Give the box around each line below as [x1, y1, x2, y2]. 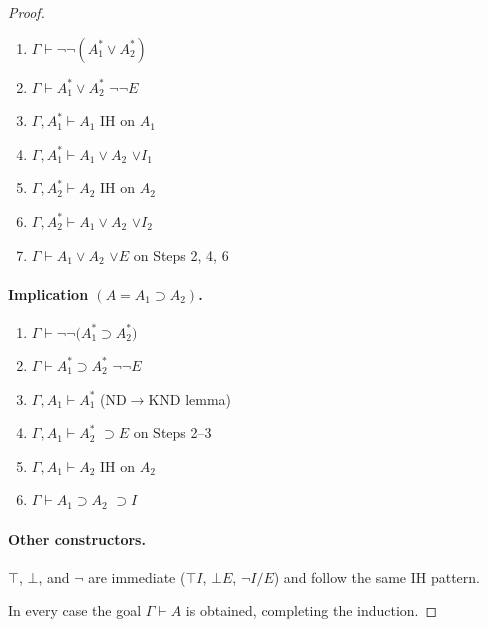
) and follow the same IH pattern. [273, 566, 480, 587]
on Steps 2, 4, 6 [133, 244, 229, 265]
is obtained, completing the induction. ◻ [185, 600, 438, 621]
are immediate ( [88, 566, 186, 587]
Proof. [8, 2, 45, 22]
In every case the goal [8, 600, 142, 621]
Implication [8, 283, 89, 304]
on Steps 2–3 [133, 422, 212, 443]
